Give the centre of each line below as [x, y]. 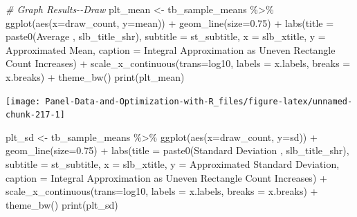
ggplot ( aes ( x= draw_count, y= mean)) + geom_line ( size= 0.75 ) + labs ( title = [170, 22]
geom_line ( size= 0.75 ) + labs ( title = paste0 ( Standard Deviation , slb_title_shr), [177, 150]
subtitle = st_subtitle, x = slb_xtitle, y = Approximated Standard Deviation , [173, 164]
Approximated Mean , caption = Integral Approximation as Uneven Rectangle [171, 49]
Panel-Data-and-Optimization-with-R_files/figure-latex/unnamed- [199, 101]
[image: [23, 101]
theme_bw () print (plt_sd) [62, 204]
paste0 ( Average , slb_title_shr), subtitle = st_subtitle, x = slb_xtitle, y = [166, 36]
